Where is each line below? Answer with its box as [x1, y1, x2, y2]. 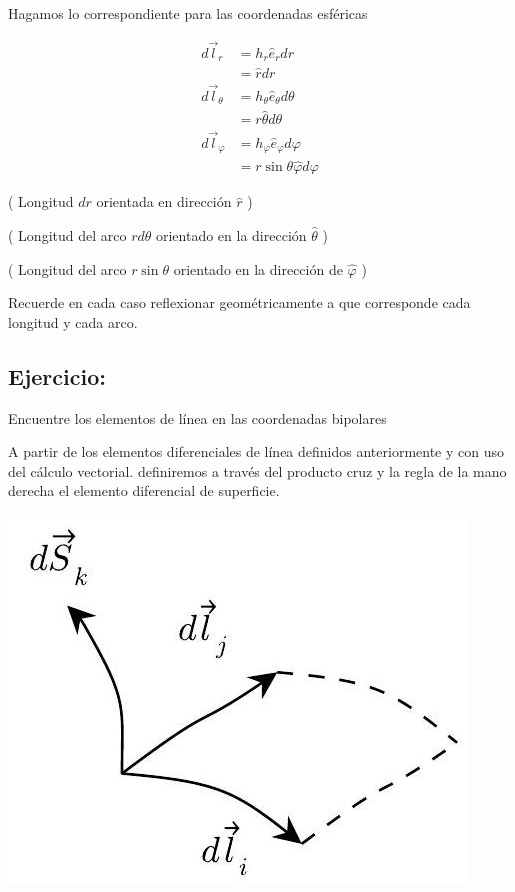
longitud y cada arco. [8, 311, 138, 332]
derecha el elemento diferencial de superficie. [8, 480, 280, 501]
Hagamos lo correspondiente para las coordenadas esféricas [8, 3, 368, 23]
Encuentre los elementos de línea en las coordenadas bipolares [8, 407, 387, 428]
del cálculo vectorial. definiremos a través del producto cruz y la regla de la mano [8, 460, 507, 481]
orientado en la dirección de [173, 258, 343, 279]
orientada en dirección [96, 191, 232, 212]
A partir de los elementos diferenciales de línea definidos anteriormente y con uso [8, 441, 504, 462]
